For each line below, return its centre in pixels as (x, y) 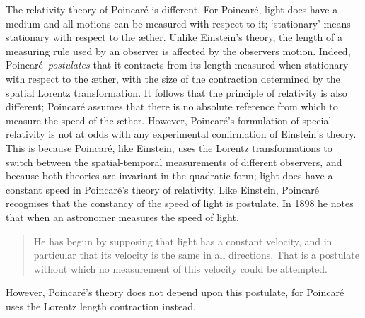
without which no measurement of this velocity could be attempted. (180, 268)
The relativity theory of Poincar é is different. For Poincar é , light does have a (172, 9)
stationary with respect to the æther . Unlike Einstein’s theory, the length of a (174, 37)
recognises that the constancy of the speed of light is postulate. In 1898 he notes (180, 203)
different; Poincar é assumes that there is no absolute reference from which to (172, 106)
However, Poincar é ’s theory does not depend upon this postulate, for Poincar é (175, 292)
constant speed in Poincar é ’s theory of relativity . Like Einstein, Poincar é (163, 189)
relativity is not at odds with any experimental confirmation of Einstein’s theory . (181, 134)
